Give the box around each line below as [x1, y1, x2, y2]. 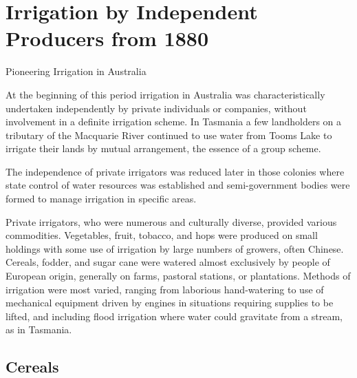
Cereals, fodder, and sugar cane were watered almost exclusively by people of [6, 255, 330, 269]
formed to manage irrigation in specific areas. [6, 191, 197, 206]
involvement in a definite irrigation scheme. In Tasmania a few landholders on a [6, 114, 342, 129]
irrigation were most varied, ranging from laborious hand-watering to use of [6, 282, 324, 296]
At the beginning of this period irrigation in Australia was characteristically [6, 87, 325, 101]
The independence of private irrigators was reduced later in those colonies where [6, 164, 345, 178]
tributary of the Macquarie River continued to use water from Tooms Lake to [6, 127, 332, 142]
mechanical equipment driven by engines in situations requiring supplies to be [6, 295, 334, 310]
